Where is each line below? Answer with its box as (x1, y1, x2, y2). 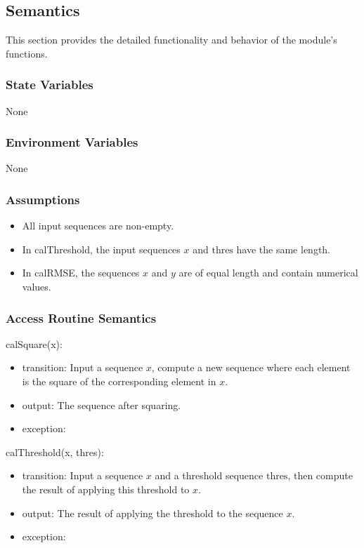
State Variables (6, 76, 93, 93)
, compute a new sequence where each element (151, 360, 351, 375)
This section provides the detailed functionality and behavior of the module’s (6, 32, 337, 47)
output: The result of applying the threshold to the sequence (22, 505, 283, 520)
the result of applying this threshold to (22, 481, 190, 496)
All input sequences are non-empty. (22, 218, 174, 233)
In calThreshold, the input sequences (22, 241, 181, 256)
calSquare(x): (6, 336, 63, 351)
